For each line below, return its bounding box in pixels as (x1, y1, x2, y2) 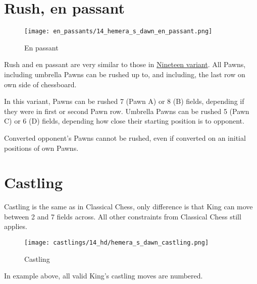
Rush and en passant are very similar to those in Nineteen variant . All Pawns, (4, 59, 246, 70)
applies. (4, 221, 27, 232)
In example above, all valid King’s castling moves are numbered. (4, 270, 203, 281)
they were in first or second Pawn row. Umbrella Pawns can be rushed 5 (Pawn (4, 105, 249, 116)
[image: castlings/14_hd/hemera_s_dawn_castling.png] (24, 239, 209, 247)
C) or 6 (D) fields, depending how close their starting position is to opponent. (4, 116, 244, 126)
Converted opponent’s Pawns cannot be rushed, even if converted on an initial (4, 132, 246, 143)
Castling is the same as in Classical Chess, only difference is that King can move (4, 201, 253, 212)
